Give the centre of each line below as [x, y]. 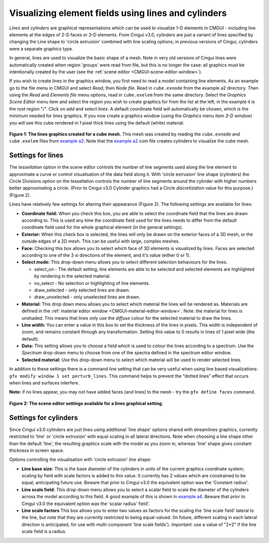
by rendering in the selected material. [72, 276]
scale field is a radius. [44, 532]
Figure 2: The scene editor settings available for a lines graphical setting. [86, 403]
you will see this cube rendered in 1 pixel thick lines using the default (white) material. [97, 123]
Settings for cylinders [44, 418]
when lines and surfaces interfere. [44, 383]
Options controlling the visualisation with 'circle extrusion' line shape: [80, 460]
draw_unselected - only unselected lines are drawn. [87, 297]
